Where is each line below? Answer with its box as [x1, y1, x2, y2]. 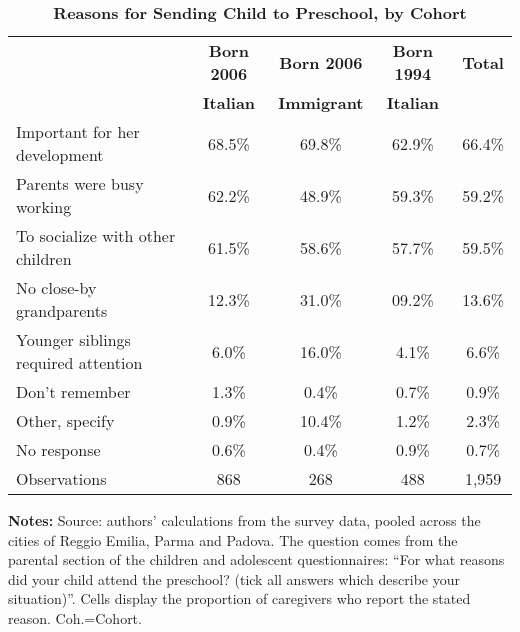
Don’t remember [16, 380, 131, 403]
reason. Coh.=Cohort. [8, 607, 142, 628]
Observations [16, 467, 107, 490]
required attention [16, 351, 143, 374]
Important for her [16, 120, 140, 143]
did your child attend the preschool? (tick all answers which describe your [8, 568, 461, 589]
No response [16, 438, 101, 461]
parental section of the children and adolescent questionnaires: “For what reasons [8, 549, 505, 570]
